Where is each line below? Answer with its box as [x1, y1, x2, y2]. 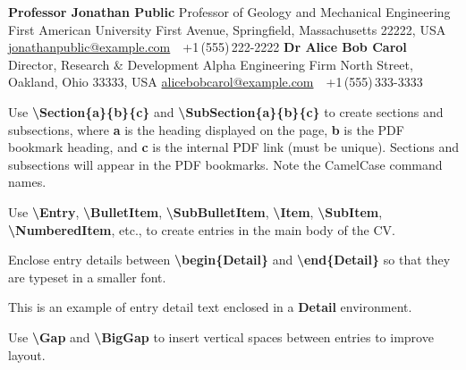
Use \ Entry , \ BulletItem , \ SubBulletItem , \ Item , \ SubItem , [8, 202, 383, 221]
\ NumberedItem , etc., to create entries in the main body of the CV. [8, 220, 395, 239]
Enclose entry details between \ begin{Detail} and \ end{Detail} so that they [8, 250, 451, 269]
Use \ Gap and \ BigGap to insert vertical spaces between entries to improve [8, 327, 434, 346]
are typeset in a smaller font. [8, 267, 166, 286]
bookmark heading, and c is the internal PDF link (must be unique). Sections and [8, 138, 459, 156]
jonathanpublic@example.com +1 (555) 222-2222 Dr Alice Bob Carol [8, 38, 407, 56]
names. [8, 172, 47, 191]
